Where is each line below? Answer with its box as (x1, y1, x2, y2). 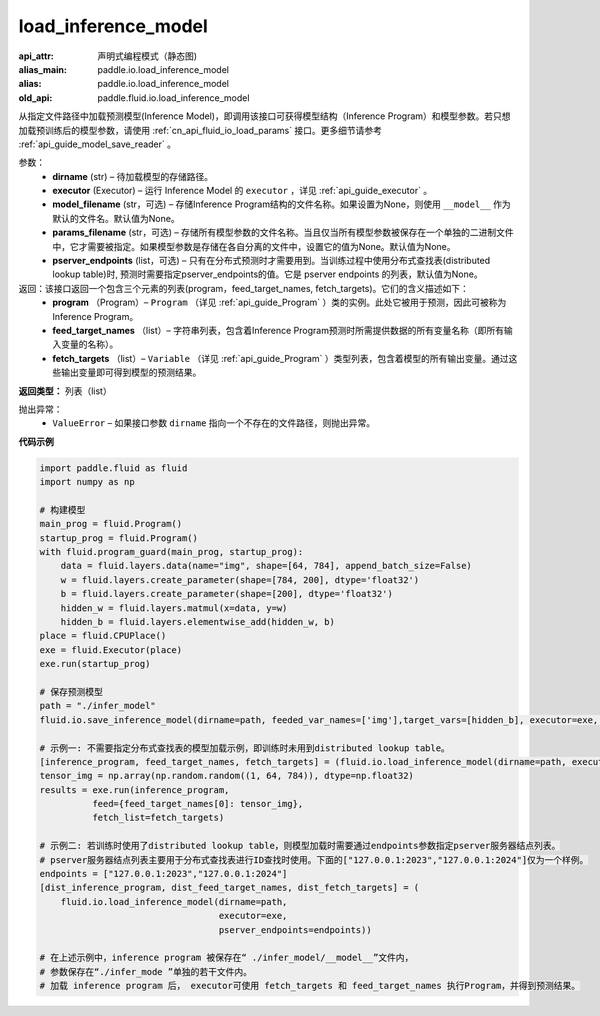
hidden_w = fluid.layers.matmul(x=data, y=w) (60, 602, 288, 614)
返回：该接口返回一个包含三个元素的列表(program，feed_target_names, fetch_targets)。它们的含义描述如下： (18, 282, 470, 294)
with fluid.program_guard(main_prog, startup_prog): (39, 546, 304, 558)
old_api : (18, 91, 53, 104)
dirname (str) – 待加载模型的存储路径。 (52, 170, 214, 182)
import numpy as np (39, 476, 135, 488)
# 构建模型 (39, 504, 86, 515)
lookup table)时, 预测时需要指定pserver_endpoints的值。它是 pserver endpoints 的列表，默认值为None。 (52, 268, 484, 280)
